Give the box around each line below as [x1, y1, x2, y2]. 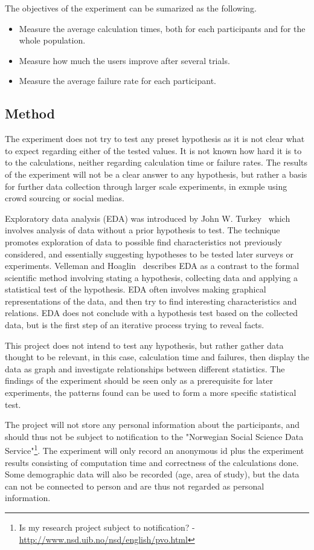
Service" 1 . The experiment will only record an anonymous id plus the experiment [5, 442, 304, 457]
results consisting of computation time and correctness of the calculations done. [5, 456, 299, 468]
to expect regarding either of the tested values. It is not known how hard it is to [5, 144, 302, 157]
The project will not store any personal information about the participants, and [5, 418, 300, 431]
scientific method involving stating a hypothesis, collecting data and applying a [5, 271, 298, 283]
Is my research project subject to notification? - [19, 521, 195, 534]
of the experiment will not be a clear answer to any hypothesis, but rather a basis [5, 167, 307, 180]
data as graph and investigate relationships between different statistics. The [5, 362, 285, 375]
